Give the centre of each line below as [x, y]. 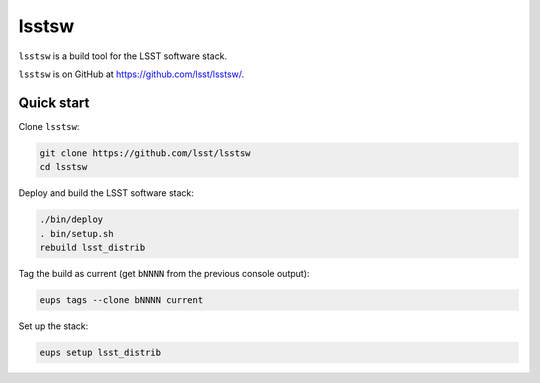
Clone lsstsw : [49, 126]
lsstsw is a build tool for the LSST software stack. [123, 56]
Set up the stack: [53, 326]
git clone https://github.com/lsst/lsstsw [145, 153]
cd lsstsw [63, 167]
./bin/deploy [71, 219]
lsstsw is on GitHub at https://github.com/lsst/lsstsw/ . [131, 74]
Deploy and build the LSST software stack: [106, 193]
